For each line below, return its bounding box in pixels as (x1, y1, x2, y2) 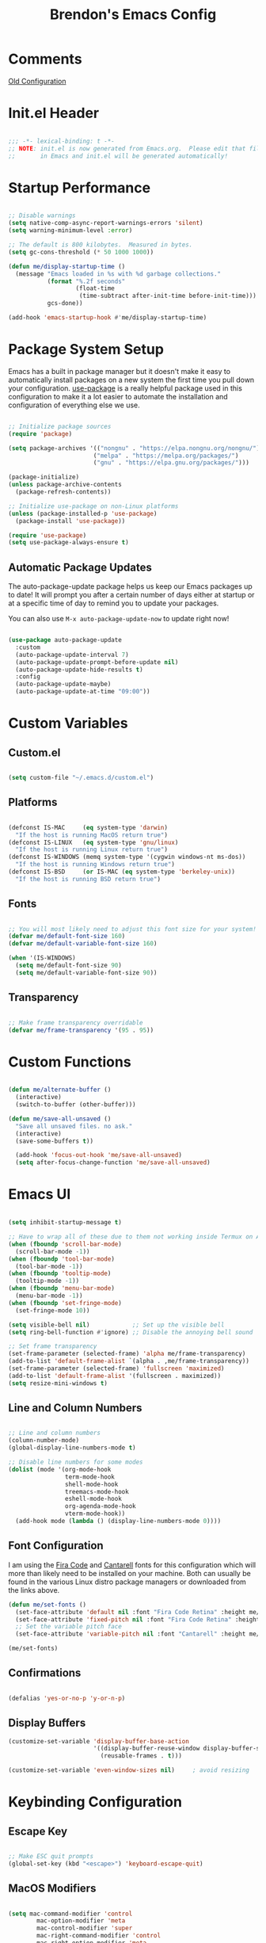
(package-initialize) (8, 473, 80, 481)
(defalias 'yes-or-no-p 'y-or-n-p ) (8, 1694, 126, 1702)
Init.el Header (8, 105, 100, 122)
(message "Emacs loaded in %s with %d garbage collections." (15, 269, 222, 278)
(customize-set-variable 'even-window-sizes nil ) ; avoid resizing (8, 1766, 249, 1774)
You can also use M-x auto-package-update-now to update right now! (8, 614, 230, 624)
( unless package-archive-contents (8, 481, 123, 489)
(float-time (75, 284, 115, 292)
